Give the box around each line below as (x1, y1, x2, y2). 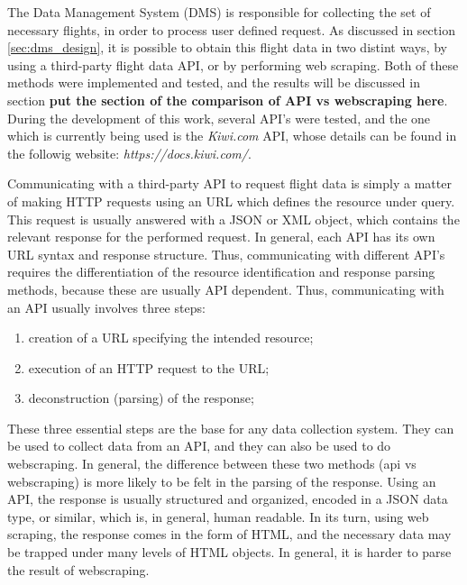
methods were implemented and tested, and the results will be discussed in (7, 73, 420, 92)
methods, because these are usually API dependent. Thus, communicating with (7, 279, 444, 298)
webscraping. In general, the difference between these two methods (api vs (7, 454, 417, 473)
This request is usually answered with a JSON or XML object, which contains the (7, 209, 460, 228)
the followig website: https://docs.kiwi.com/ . (7, 143, 252, 162)
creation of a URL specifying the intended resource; (28, 328, 314, 347)
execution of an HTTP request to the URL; (28, 358, 270, 377)
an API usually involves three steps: (7, 297, 206, 316)
